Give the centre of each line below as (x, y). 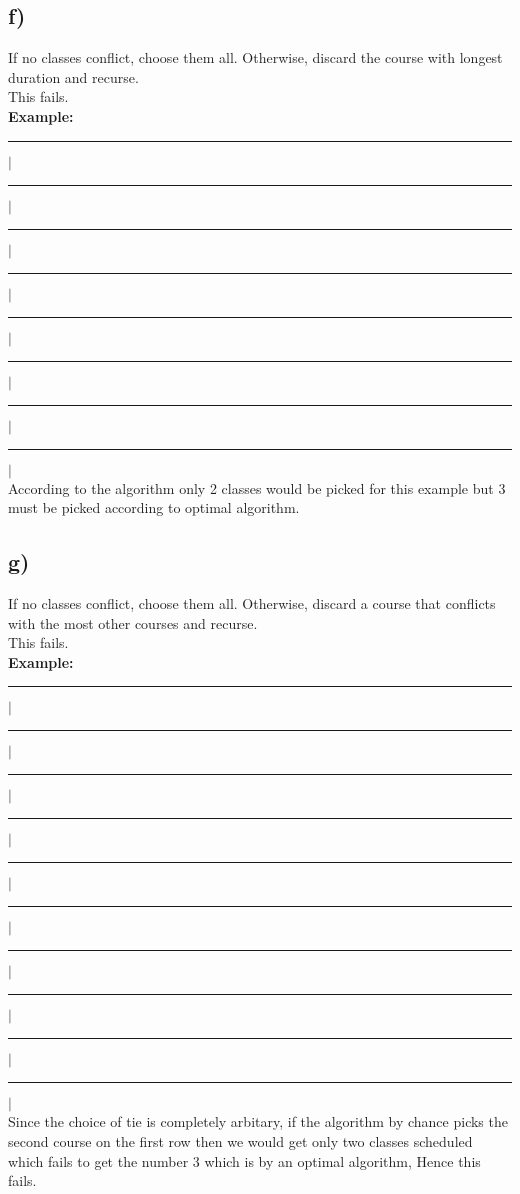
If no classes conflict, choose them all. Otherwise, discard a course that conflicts (252, 602)
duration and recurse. (73, 76)
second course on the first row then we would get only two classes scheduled (240, 1140)
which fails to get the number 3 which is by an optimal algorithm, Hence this (244, 1160)
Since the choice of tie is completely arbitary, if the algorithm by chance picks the (258, 1121)
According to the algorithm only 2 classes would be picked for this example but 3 (257, 487)
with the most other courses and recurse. (133, 622)
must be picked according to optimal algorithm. (154, 507)
